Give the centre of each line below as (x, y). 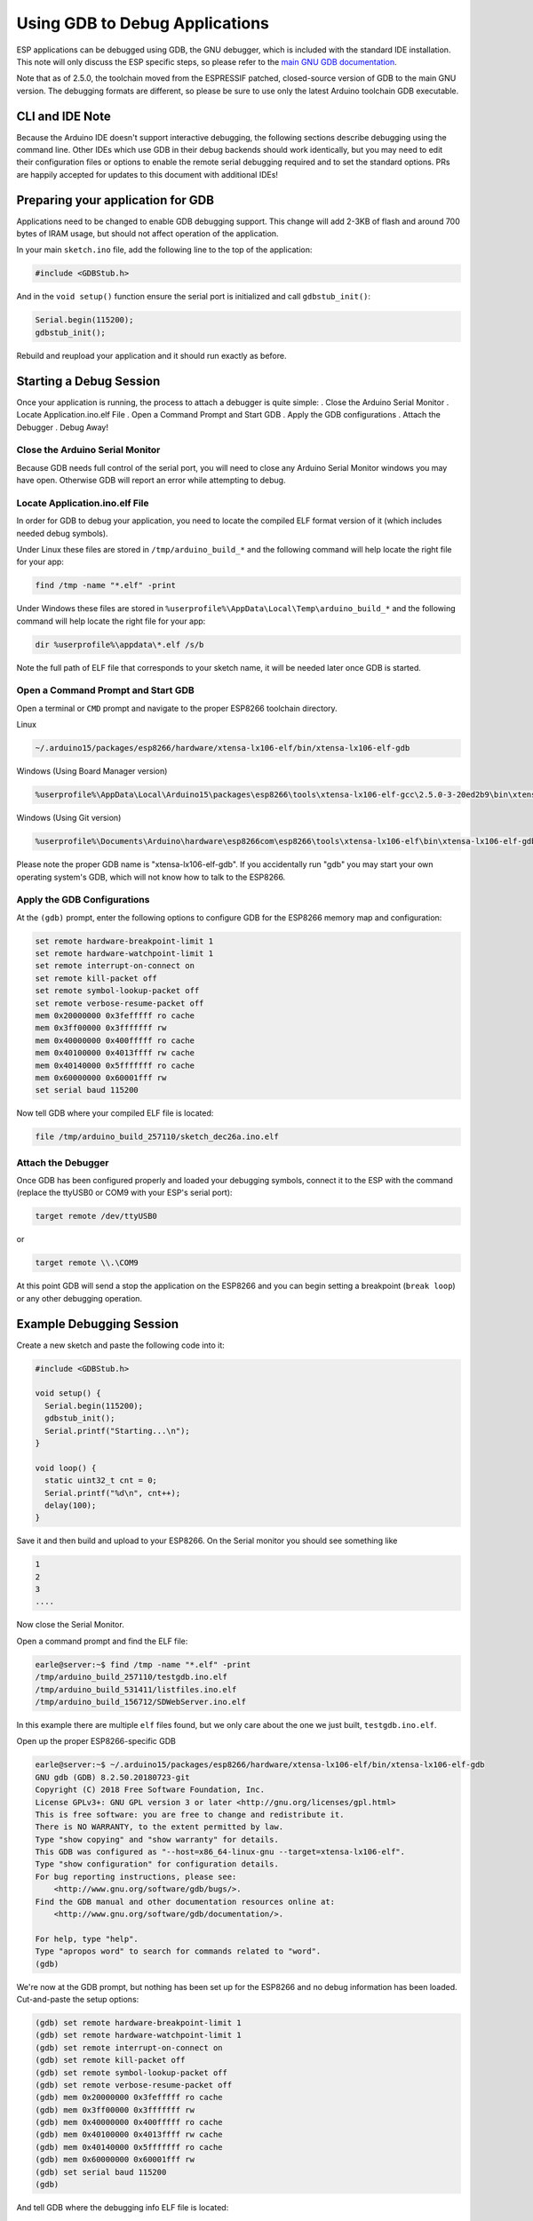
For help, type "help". (87, 1938)
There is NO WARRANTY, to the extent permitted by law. (159, 1827)
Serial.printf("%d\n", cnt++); (113, 1493)
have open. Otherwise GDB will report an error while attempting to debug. (151, 481)
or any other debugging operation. (79, 1298)
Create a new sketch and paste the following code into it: (121, 1345)
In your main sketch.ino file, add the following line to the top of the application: (164, 250)
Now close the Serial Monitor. (70, 1625)
